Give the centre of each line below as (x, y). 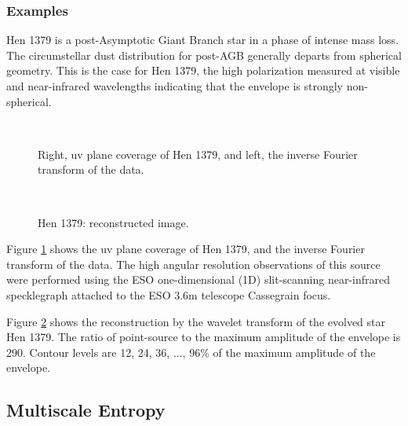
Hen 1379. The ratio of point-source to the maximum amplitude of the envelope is (204, 337)
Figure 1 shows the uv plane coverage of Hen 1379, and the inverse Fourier (186, 249)
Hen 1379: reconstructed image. (113, 222)
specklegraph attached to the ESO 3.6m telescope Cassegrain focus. (169, 294)
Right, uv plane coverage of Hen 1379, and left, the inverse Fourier (198, 154)
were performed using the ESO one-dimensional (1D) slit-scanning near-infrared (199, 279)
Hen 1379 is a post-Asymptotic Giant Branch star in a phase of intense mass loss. (203, 40)
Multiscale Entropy (86, 410)
